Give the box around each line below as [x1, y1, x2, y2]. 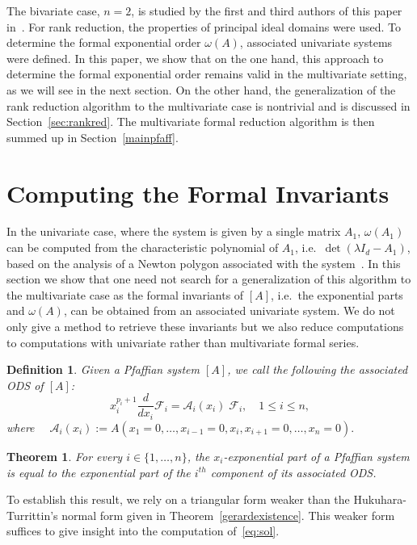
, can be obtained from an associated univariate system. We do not [63, 302, 395, 319]
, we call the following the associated [227, 361, 408, 378]
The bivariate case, [6, 2, 100, 19]
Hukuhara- [353, 491, 406, 508]
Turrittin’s [6, 506, 58, 523]
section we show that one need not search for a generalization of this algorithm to [6, 270, 411, 287]
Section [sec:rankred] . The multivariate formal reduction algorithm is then [6, 113, 375, 130]
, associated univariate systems [239, 34, 393, 51]
